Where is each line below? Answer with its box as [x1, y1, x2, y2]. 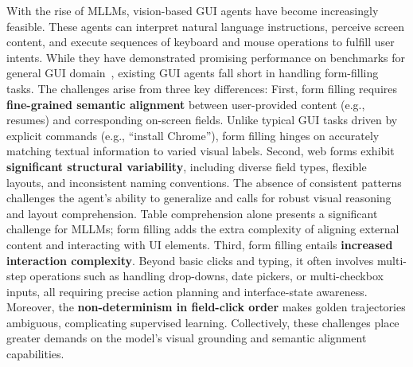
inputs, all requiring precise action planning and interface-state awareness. [6, 283, 368, 299]
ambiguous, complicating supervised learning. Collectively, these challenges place [6, 314, 399, 330]
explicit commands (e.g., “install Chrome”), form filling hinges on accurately [6, 127, 380, 143]
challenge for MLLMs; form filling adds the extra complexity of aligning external [6, 221, 399, 237]
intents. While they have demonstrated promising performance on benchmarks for [6, 49, 406, 65]
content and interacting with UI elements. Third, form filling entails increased [6, 236, 393, 252]
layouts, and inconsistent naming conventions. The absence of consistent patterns [6, 174, 402, 190]
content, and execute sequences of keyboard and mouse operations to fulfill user [6, 33, 395, 50]
